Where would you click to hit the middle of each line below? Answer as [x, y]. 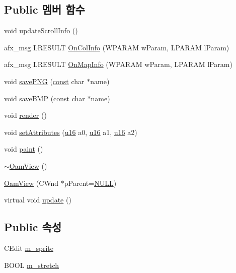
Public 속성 [33, 227]
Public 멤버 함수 [45, 9]
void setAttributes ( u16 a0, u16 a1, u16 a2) [71, 132]
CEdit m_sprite [29, 248]
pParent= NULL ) [90, 183]
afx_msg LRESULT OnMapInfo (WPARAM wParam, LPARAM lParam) [118, 64]
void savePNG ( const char [44, 81]
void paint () [24, 149]
